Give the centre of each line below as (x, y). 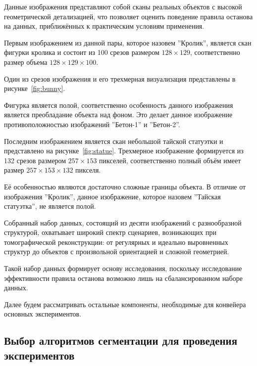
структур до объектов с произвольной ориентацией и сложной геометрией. (117, 252)
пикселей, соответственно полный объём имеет (170, 160)
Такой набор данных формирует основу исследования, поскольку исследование (123, 268)
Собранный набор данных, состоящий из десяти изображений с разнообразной (123, 222)
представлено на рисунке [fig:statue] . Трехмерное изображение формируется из (124, 151)
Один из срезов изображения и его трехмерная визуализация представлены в (120, 78)
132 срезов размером (35, 160)
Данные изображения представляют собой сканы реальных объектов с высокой (123, 6)
